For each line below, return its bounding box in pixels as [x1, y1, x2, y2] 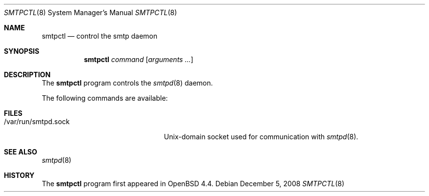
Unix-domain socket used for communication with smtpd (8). [164, 132, 358, 141]
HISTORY [4, 171, 35, 179]
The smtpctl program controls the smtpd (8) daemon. [42, 79, 213, 87]
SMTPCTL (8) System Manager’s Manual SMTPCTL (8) [4, 8, 177, 17]
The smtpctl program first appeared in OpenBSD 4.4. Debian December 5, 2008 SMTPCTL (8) [42, 179, 345, 188]
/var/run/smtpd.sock [4, 117, 70, 126]
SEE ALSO [4, 148, 37, 156]
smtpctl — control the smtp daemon [42, 32, 158, 40]
